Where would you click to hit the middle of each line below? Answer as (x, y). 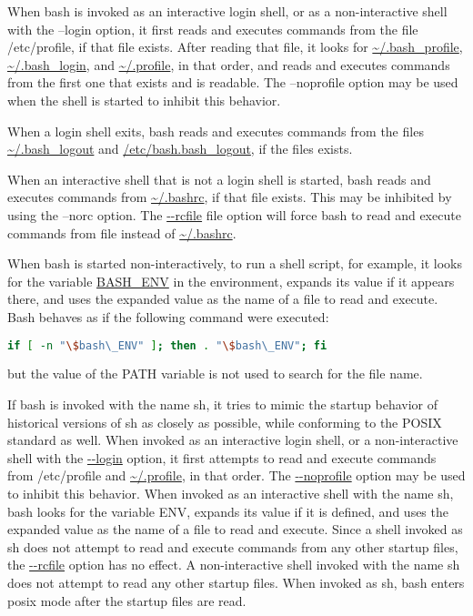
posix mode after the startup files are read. (127, 600)
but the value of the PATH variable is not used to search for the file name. (215, 374)
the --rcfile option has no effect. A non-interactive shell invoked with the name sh (234, 565)
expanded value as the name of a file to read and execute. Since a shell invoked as (235, 529)
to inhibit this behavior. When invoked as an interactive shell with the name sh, (231, 493)
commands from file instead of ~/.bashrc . (122, 232)
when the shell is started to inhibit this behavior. (144, 100)
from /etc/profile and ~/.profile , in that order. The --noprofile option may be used (236, 475)
